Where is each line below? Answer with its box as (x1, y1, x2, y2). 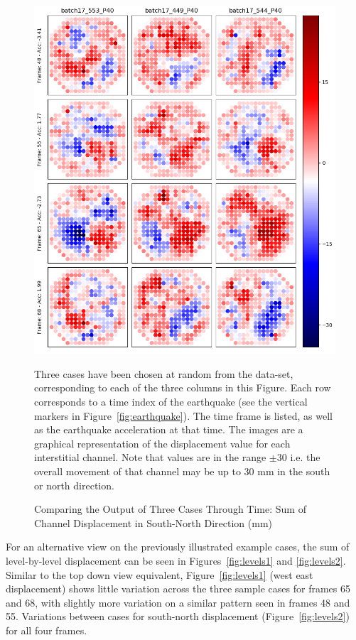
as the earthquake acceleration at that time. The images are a (34, 422, 303, 437)
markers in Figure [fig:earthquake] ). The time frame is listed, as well (34, 408, 333, 423)
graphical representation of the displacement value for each (34, 435, 291, 450)
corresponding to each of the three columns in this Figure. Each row (34, 380, 331, 395)
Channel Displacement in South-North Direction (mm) (34, 515, 273, 530)
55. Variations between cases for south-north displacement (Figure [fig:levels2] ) (6, 609, 350, 624)
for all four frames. (6, 622, 87, 637)
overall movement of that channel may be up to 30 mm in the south (34, 463, 330, 478)
